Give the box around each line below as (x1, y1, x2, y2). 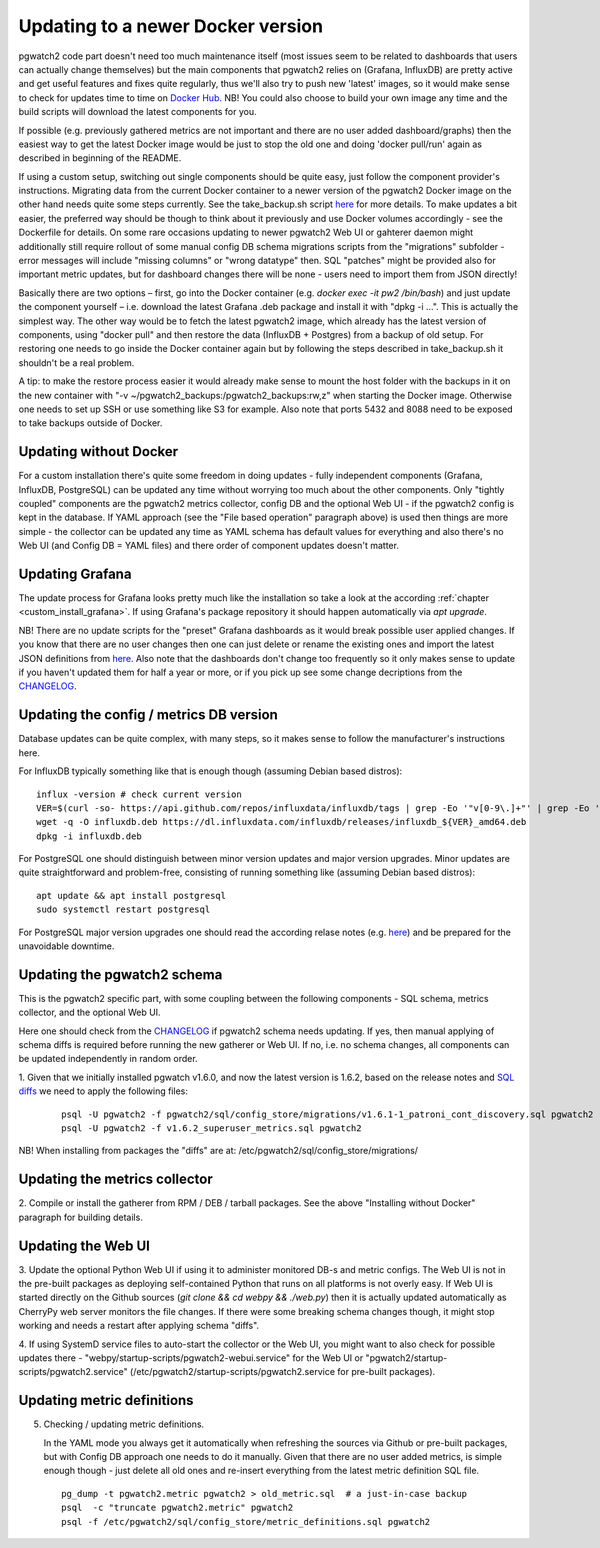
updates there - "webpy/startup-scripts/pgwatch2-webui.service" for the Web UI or (18, 1351, 364, 1364)
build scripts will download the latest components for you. (18, 106, 257, 118)
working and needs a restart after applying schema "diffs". (18, 1320, 260, 1332)
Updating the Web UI (18, 1237, 150, 1254)
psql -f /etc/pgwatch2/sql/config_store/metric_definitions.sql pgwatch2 (61, 1516, 431, 1527)
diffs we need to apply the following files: (18, 1085, 189, 1097)
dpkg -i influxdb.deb (36, 830, 142, 842)
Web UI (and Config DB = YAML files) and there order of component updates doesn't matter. (18, 540, 400, 552)
